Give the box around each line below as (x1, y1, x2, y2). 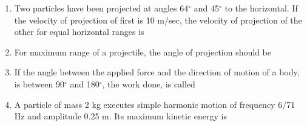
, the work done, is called (102, 77, 195, 90)
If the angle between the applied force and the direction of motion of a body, (14, 66, 300, 78)
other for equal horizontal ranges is (14, 25, 144, 38)
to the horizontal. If (224, 2, 298, 14)
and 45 (194, 2, 219, 14)
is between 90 (14, 77, 64, 90)
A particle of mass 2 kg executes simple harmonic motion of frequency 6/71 (14, 98, 295, 110)
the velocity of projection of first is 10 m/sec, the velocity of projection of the (14, 13, 302, 26)
